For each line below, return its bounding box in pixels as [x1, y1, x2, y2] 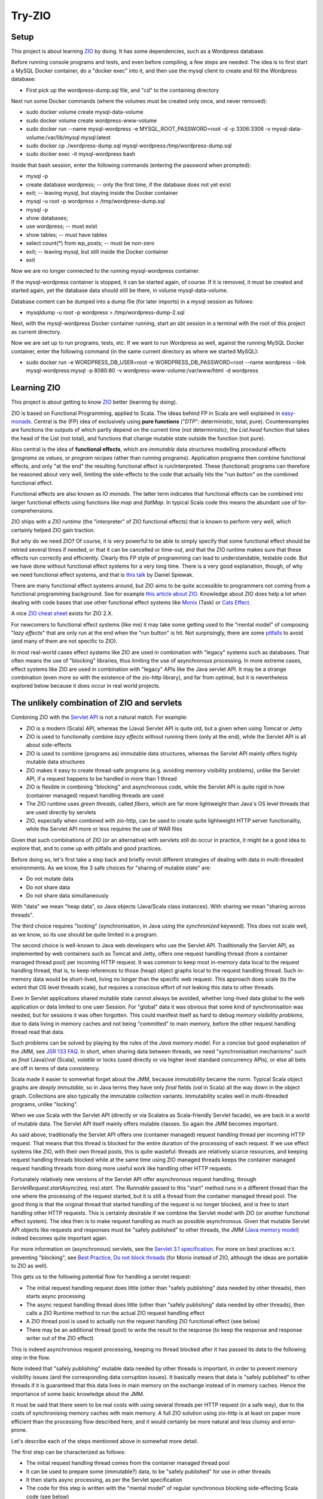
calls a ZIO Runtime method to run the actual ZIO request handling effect [26, 1310, 205, 1317]
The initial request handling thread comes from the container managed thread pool [26, 1459, 230, 1467]
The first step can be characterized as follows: [11, 1448, 126, 1455]
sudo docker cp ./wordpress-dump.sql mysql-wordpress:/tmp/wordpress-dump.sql [26, 142, 232, 149]
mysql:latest [81, 134, 111, 141]
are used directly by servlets [26, 808, 96, 815]
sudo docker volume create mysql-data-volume [26, 109, 144, 116]
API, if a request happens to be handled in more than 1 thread [26, 775, 177, 782]
